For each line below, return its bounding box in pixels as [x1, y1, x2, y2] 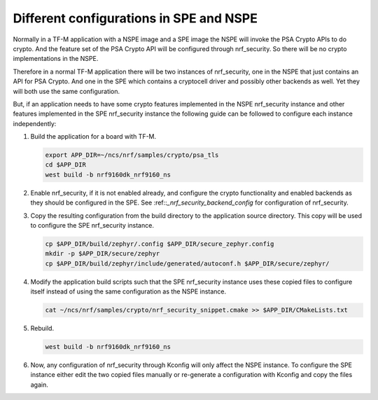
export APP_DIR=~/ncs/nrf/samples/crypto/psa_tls [45, 151, 219, 159]
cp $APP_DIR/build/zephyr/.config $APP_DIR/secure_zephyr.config [45, 240, 274, 248]
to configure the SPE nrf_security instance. [30, 221, 154, 229]
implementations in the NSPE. [13, 55, 99, 63]
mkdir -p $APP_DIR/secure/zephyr [45, 249, 160, 258]
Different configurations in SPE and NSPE [13, 11, 258, 26]
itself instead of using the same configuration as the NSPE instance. [30, 287, 227, 296]
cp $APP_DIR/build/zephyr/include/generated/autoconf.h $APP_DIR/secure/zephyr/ [45, 259, 330, 268]
